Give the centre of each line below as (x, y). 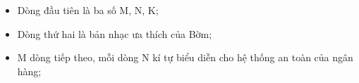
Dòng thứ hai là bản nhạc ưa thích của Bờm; (115, 33)
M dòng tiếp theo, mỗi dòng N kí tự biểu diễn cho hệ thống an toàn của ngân (185, 57)
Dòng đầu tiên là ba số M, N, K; (88, 10)
